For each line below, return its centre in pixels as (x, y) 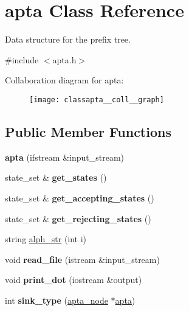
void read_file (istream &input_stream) (82, 259)
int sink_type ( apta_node (57, 300)
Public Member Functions (88, 131)
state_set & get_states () (56, 177)
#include (22, 59)
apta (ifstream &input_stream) (64, 157)
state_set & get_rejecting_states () (78, 218)
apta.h (64, 59)
